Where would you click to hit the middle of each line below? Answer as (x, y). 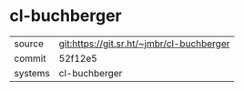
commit (30, 58)
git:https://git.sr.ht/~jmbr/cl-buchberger (144, 44)
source (29, 44)
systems (32, 73)
